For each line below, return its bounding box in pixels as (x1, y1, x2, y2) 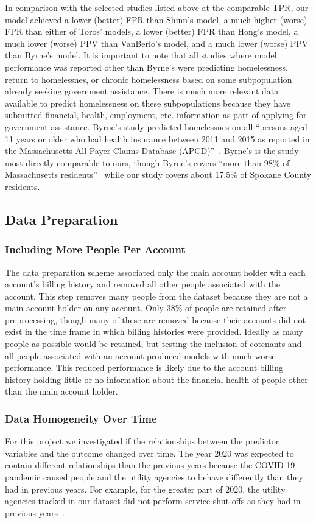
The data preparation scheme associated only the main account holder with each (5, 265, 306, 278)
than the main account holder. (5, 385, 118, 398)
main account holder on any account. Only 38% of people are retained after (5, 301, 287, 314)
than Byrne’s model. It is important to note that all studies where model (5, 49, 277, 61)
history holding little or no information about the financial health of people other (5, 373, 308, 385)
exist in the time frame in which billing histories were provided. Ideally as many (5, 325, 303, 338)
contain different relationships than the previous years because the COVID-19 (5, 458, 295, 471)
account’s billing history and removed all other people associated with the (5, 278, 280, 290)
